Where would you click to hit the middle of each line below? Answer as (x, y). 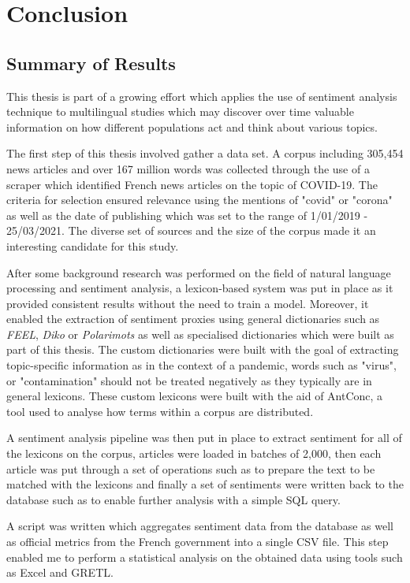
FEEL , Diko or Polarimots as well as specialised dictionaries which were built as (200, 334)
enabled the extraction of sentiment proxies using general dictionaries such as (193, 319)
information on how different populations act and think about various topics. (192, 126)
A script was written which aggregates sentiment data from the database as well (200, 526)
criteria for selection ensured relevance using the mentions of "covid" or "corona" (199, 200)
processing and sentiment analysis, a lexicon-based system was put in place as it (200, 288)
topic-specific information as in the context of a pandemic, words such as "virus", (201, 365)
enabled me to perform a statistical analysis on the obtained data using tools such (205, 557)
